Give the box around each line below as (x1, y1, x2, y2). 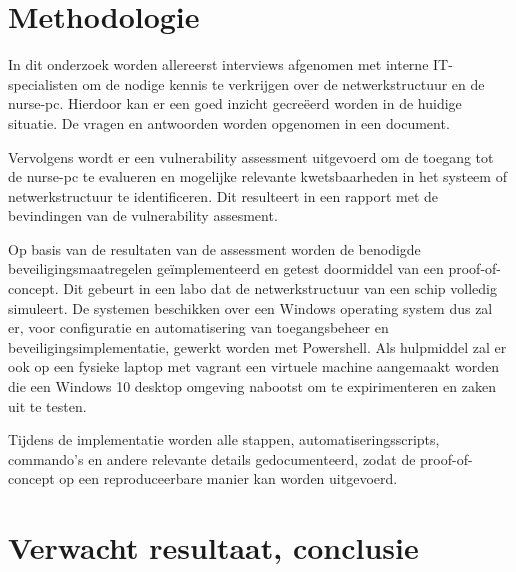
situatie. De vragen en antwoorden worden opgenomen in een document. (8, 112, 450, 133)
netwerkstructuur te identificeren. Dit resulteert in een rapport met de (8, 185, 438, 206)
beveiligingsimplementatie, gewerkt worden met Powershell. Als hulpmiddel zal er (8, 336, 507, 357)
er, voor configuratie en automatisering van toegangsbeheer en (8, 317, 389, 338)
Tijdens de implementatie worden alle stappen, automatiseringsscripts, (8, 429, 440, 450)
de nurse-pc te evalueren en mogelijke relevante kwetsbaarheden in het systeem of (8, 166, 507, 187)
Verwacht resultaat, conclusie (8, 527, 419, 568)
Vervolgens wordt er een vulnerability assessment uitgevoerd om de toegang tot (8, 146, 494, 167)
